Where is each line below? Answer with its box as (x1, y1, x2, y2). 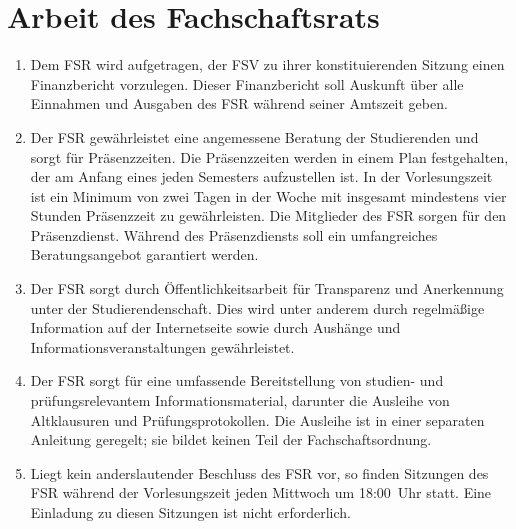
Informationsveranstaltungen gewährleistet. (30, 336, 295, 357)
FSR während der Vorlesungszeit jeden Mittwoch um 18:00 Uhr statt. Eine (30, 482, 492, 503)
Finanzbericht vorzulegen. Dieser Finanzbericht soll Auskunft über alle (30, 73, 464, 94)
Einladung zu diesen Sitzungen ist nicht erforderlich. (30, 502, 351, 522)
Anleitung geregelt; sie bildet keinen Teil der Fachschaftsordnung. (30, 429, 432, 450)
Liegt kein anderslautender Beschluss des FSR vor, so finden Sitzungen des (30, 462, 489, 483)
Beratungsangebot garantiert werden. (30, 244, 259, 265)
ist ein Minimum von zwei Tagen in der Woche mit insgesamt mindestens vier (30, 185, 507, 206)
